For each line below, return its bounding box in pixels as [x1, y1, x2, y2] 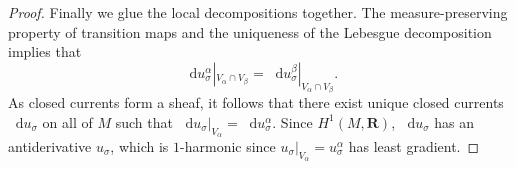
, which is [110, 136, 169, 157]
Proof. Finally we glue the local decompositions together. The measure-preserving [8, 2, 508, 22]
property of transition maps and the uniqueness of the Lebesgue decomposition [8, 21, 492, 42]
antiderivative [8, 136, 92, 157]
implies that [8, 41, 82, 62]
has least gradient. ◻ [348, 136, 480, 157]
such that [115, 111, 173, 132]
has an [434, 111, 475, 132]
